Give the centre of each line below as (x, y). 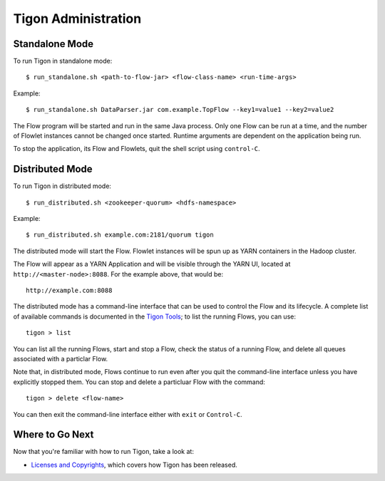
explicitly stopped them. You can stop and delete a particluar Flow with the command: (139, 382)
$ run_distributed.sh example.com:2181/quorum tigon (120, 235)
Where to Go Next (53, 435)
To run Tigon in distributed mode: (62, 186)
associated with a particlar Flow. (61, 359)
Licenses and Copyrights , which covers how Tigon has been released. (134, 465)
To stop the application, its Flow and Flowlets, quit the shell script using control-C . (137, 149)
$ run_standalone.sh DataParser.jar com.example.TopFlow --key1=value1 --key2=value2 (180, 110)
